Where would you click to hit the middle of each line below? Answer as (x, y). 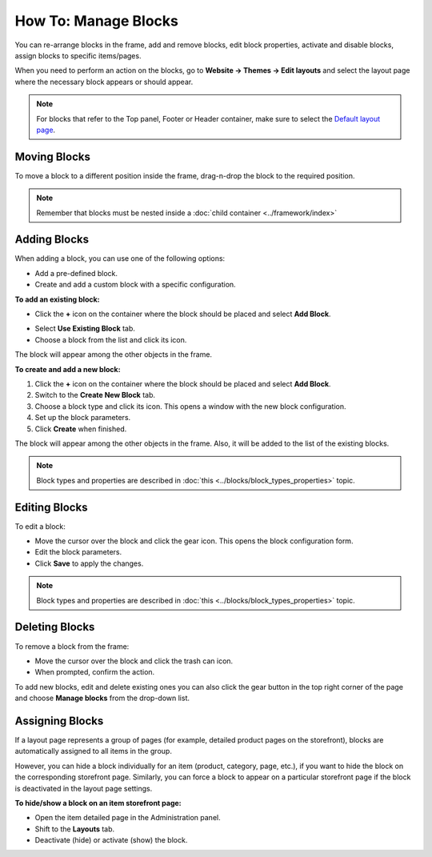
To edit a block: (40, 526)
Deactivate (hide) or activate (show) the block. (111, 840)
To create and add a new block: (68, 369)
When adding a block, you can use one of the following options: (120, 258)
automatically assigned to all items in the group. (93, 751)
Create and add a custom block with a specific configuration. (135, 285)
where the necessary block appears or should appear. (104, 82)
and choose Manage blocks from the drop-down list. (102, 698)
